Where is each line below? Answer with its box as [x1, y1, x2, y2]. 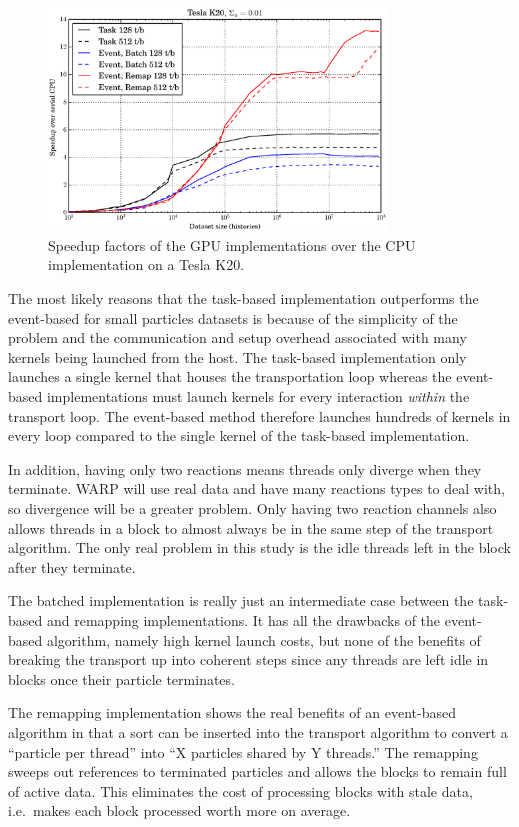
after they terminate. [8, 556, 136, 577]
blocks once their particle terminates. [8, 668, 235, 689]
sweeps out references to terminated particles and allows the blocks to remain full [8, 761, 507, 782]
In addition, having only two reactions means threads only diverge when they [8, 458, 482, 479]
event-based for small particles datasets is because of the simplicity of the [8, 307, 458, 328]
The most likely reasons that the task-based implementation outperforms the [8, 288, 479, 309]
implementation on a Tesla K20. [48, 254, 245, 275]
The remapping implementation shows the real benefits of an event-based [8, 702, 456, 723]
